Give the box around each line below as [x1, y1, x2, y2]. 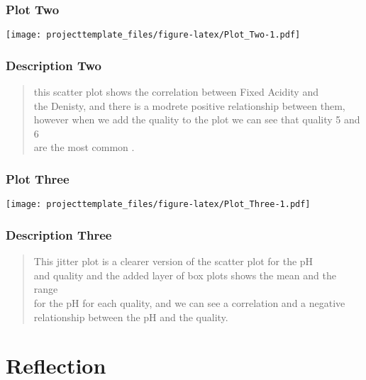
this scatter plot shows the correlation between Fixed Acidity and [33, 84, 318, 99]
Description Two [6, 56, 101, 74]
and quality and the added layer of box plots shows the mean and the [33, 267, 336, 282]
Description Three [6, 225, 112, 243]
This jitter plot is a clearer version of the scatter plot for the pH [33, 254, 314, 269]
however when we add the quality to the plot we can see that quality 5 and [33, 112, 360, 127]
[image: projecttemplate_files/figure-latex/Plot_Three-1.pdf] [6, 199, 311, 210]
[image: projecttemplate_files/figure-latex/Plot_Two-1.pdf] [6, 30, 301, 40]
